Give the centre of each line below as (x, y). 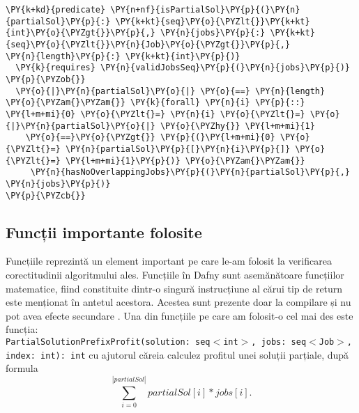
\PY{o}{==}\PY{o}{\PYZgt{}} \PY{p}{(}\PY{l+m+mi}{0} (150, 138)
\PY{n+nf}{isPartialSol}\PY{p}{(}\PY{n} (205, 10)
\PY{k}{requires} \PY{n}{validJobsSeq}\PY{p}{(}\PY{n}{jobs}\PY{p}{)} (183, 68)
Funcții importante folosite (104, 232)
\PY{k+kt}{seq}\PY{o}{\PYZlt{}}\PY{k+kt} (213, 21)
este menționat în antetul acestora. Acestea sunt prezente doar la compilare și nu (178, 302)
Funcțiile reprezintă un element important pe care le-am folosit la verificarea (169, 261)
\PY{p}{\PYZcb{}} (46, 195)
